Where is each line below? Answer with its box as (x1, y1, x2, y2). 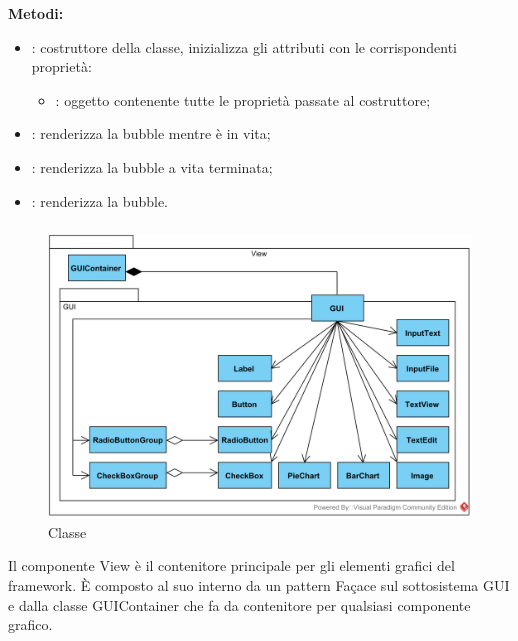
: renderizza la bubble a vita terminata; (31, 156, 273, 177)
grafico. (8, 614, 53, 635)
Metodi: (8, 3, 64, 23)
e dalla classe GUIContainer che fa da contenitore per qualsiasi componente (8, 594, 471, 615)
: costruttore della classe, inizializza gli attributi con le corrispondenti (31, 36, 457, 57)
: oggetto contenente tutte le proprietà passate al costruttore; (55, 89, 431, 110)
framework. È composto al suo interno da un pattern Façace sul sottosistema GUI (8, 574, 510, 595)
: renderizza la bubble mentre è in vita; (31, 123, 271, 144)
